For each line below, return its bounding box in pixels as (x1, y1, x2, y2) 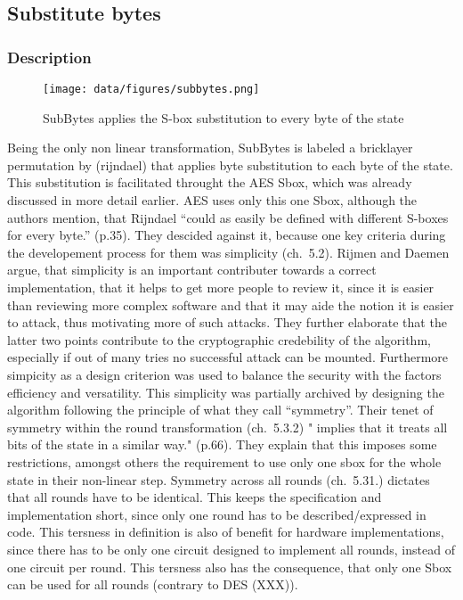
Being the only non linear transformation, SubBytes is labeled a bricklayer (7, 138, 413, 157)
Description (7, 45, 92, 68)
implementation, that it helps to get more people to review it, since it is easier (7, 278, 435, 296)
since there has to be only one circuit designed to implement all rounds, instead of (7, 539, 455, 558)
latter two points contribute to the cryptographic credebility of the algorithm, (7, 330, 431, 349)
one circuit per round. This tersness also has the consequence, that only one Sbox (7, 557, 452, 576)
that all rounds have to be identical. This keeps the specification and (7, 488, 382, 506)
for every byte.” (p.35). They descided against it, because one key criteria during (7, 226, 446, 244)
